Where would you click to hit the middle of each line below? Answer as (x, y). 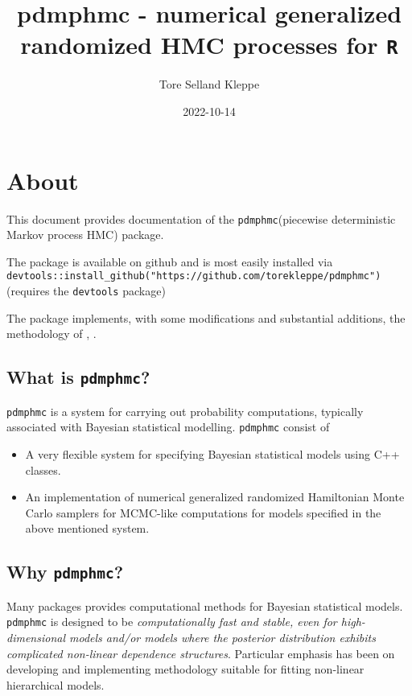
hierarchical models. (56, 684)
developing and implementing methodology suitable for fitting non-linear (185, 669)
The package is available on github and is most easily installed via (170, 261)
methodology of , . (51, 334)
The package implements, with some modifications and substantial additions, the (206, 317)
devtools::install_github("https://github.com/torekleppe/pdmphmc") (194, 276)
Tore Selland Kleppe (209, 84)
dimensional (36, 637)
